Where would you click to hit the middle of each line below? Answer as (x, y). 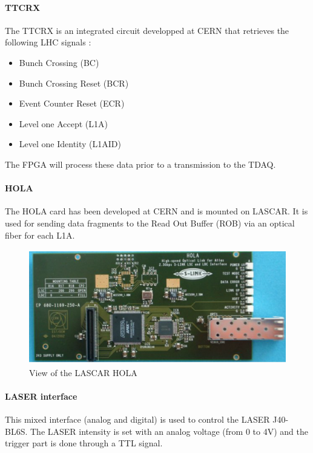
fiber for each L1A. (40, 235)
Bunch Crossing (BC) (59, 62)
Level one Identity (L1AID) (70, 144)
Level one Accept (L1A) (63, 123)
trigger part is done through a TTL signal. (84, 443)
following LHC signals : (48, 42)
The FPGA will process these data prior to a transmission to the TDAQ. (140, 164)
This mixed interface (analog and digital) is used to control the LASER (137, 419)
